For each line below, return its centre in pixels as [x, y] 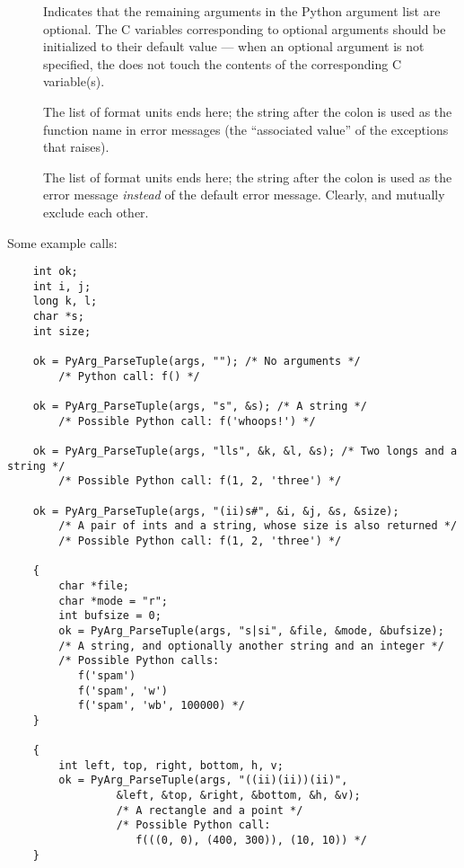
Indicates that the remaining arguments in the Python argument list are [242, 11]
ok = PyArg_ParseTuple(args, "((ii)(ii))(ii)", [203, 780]
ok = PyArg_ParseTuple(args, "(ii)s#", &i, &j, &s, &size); [216, 511]
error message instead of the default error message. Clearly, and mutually [244, 195]
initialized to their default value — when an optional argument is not [234, 46]
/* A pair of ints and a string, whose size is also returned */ [258, 526]
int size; [62, 331]
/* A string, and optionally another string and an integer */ [251, 646]
